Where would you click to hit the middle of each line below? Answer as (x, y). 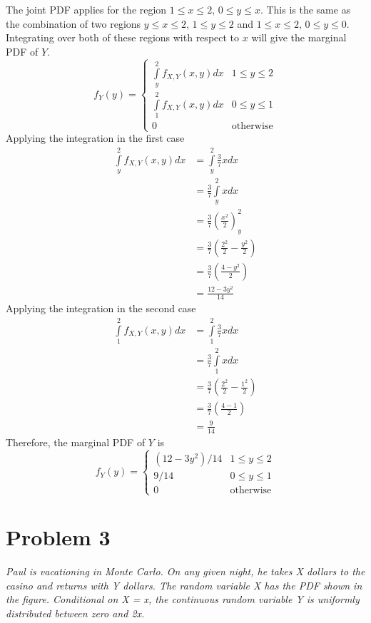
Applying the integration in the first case (95, 138)
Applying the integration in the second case (101, 308)
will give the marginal (299, 37)
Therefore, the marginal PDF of (76, 442)
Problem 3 (58, 537)
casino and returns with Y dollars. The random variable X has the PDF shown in (184, 585)
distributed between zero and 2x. (75, 613)
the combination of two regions (73, 23)
